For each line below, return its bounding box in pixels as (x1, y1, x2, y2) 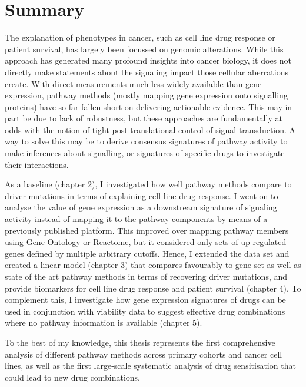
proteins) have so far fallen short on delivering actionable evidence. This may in (5, 100, 292, 113)
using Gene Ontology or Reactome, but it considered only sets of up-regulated (5, 236, 287, 248)
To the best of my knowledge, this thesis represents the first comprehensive (5, 336, 275, 348)
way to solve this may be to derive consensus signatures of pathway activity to (5, 135, 288, 147)
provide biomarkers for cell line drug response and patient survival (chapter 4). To (5, 282, 301, 294)
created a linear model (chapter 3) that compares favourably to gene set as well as (5, 259, 301, 271)
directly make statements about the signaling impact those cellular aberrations (5, 65, 288, 78)
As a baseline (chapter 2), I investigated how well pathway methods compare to (5, 178, 292, 190)
